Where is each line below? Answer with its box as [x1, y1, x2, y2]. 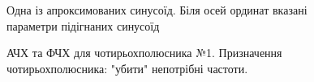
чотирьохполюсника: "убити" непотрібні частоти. [6, 59, 248, 76]
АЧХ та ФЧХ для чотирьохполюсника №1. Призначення [6, 44, 282, 61]
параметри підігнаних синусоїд [6, 17, 160, 34]
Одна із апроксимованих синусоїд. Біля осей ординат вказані [6, 2, 308, 18]
